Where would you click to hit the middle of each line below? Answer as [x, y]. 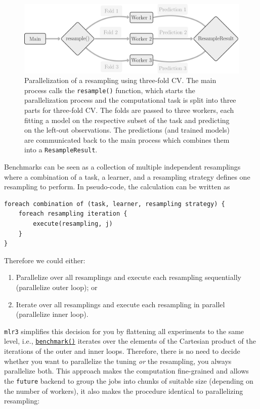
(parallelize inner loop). [52, 314]
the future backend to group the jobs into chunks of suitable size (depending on [129, 380]
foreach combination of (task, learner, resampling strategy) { [115, 204]
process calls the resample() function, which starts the [110, 90]
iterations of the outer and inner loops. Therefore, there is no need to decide [122, 351]
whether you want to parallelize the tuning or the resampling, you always [118, 361]
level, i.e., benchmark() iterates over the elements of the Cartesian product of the [130, 341]
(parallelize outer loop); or [57, 287]
